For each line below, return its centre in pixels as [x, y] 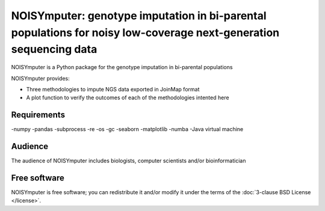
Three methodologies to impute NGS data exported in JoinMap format [113, 89]
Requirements [38, 115]
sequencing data [54, 50]
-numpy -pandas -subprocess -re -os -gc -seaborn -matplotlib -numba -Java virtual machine [127, 129]
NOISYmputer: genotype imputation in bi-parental [139, 16]
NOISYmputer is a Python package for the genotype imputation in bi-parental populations [122, 67]
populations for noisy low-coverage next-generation [145, 32]
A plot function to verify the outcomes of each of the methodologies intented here [128, 98]
